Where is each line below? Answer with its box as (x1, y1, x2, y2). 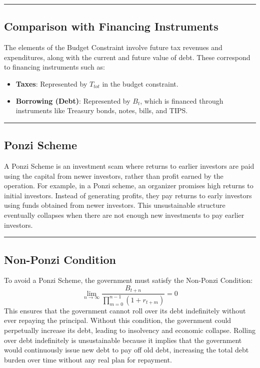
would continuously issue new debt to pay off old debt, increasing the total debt (4, 344, 249, 355)
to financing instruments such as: (4, 62, 105, 72)
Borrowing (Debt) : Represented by (15, 95, 130, 106)
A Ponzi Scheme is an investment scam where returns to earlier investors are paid (4, 160, 254, 171)
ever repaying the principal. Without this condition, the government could (4, 315, 231, 325)
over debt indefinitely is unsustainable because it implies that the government (4, 334, 242, 345)
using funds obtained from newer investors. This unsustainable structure (4, 200, 225, 210)
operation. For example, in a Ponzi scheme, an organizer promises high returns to (4, 180, 253, 191)
